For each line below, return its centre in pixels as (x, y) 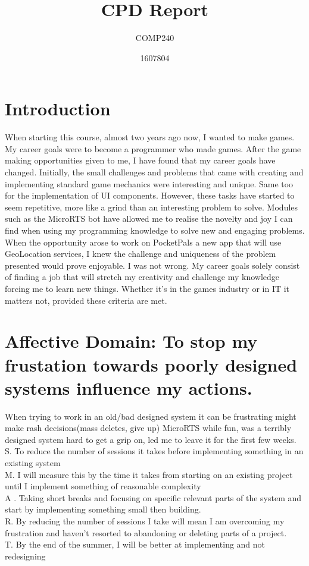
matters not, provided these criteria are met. (86, 300)
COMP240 (155, 38)
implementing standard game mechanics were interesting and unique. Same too (149, 183)
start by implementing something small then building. (103, 509)
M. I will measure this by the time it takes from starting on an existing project (149, 474)
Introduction (58, 109)
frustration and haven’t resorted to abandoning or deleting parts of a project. (146, 532)
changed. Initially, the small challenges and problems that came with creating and (154, 172)
